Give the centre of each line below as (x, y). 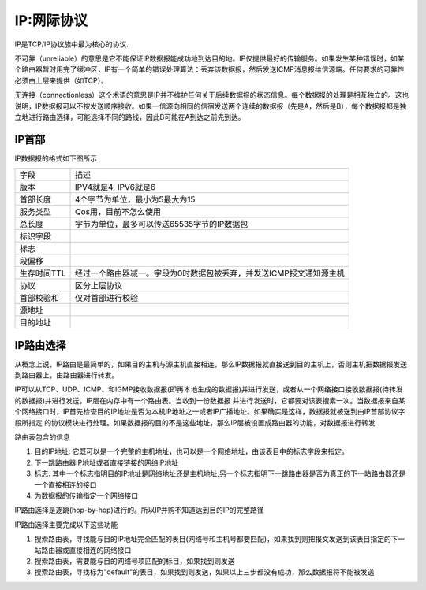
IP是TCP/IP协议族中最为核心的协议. (72, 44)
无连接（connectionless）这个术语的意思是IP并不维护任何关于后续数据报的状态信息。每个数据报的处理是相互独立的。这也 (212, 95)
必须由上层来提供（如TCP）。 (61, 80)
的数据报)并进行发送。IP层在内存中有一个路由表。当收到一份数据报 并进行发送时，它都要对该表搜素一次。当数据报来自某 (210, 400)
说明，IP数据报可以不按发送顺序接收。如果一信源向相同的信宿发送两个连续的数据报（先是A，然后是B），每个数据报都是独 (211, 106)
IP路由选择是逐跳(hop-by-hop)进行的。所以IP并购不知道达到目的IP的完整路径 (139, 510)
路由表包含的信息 (42, 437)
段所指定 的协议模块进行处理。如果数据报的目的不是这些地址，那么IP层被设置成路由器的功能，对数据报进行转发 (195, 422)
